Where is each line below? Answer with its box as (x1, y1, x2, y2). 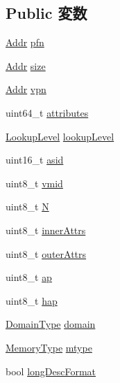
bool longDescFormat (6, 363, 96, 378)
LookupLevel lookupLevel (6, 129, 114, 143)
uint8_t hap (6, 293, 58, 308)
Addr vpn (6, 82, 46, 96)
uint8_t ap (6, 270, 52, 284)
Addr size (6, 58, 46, 73)
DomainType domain (6, 317, 96, 331)
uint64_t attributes (6, 105, 89, 120)
